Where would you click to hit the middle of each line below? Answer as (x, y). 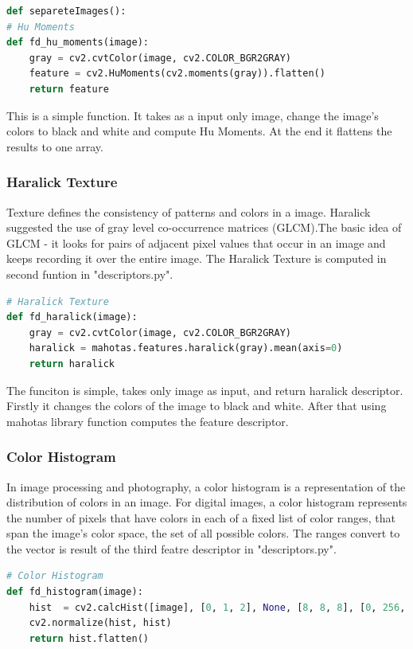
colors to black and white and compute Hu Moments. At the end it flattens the (199, 131)
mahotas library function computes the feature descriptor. (148, 421)
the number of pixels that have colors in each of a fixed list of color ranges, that (201, 517)
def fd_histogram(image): (75, 592)
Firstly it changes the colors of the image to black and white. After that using (197, 406)
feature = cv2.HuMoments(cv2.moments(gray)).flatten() (177, 74)
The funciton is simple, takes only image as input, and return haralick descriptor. (205, 390)
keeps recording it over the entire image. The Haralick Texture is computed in (197, 258)
